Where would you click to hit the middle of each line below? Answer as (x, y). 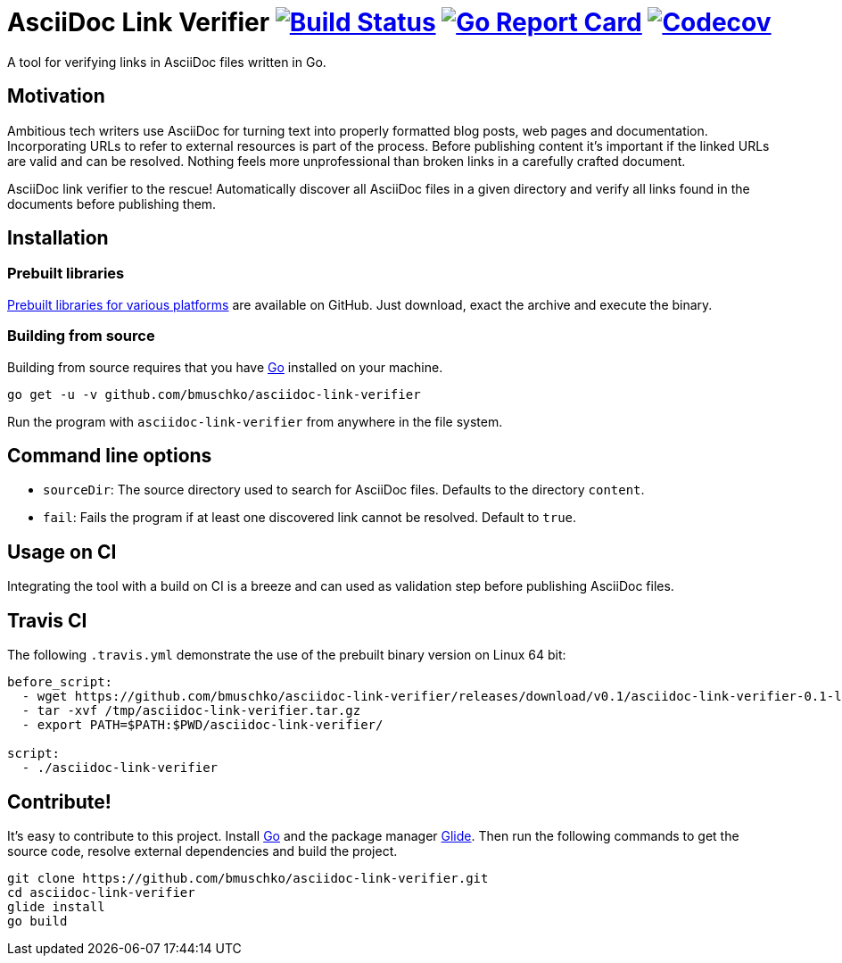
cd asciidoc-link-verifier (101, 892)
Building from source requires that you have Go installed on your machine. (225, 367)
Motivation (56, 96)
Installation (58, 238)
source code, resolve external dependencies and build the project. (202, 851)
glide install (56, 906)
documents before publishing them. (112, 203)
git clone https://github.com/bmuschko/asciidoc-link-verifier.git (248, 878)
